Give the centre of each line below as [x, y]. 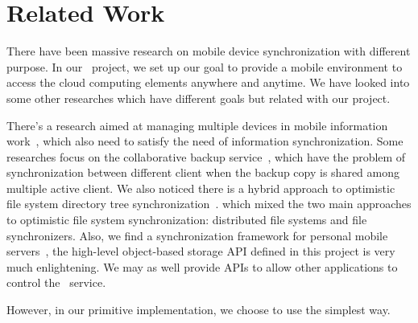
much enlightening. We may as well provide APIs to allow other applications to [202, 266]
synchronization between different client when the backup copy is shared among [203, 172]
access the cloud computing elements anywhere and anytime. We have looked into [208, 82]
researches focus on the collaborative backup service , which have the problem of [206, 156]
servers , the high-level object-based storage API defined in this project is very [201, 251]
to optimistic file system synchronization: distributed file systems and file [187, 220]
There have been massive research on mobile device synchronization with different [209, 51]
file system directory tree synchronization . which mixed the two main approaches [209, 204]
